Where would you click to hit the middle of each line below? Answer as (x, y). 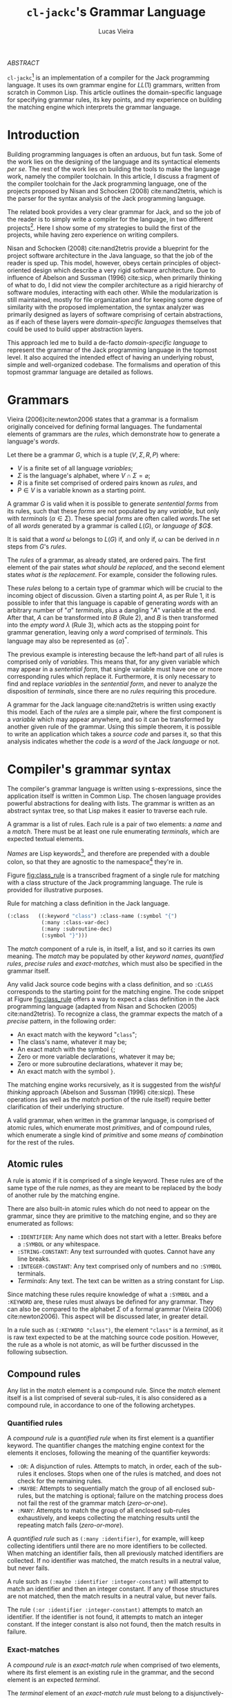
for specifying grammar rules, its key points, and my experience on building (115, 99)
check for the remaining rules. (60, 1481)
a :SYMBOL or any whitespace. (58, 1244)
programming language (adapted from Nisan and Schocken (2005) (102, 1006)
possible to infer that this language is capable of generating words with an (113, 603)
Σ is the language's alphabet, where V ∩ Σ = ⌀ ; (84, 476)
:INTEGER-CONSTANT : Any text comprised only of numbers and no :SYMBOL (119, 1266)
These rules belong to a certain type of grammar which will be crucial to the (115, 588)
